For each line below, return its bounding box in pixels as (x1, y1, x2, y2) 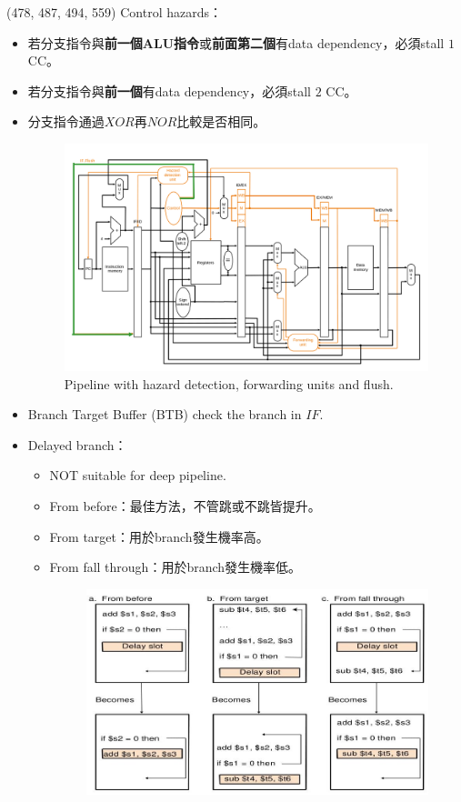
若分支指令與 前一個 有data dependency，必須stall (27, 81, 312, 100)
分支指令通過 (27, 112, 105, 131)
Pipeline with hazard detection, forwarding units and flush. (64, 374, 394, 393)
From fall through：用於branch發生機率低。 (49, 557, 302, 576)
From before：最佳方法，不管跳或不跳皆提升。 (49, 496, 321, 516)
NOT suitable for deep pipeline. (49, 466, 226, 485)
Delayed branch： (27, 435, 127, 454)
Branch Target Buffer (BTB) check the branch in (27, 405, 302, 424)
